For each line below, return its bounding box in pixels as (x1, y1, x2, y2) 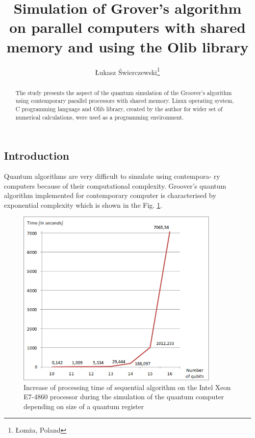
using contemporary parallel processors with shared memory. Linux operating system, (15, 97, 234, 105)
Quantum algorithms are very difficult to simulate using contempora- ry (4, 170, 220, 181)
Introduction (4, 148, 70, 163)
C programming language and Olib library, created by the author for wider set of (15, 104, 223, 113)
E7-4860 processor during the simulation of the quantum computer (24, 391, 224, 402)
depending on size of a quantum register (24, 401, 144, 411)
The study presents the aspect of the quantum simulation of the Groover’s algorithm (15, 88, 232, 97)
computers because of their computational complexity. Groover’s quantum (4, 180, 227, 191)
